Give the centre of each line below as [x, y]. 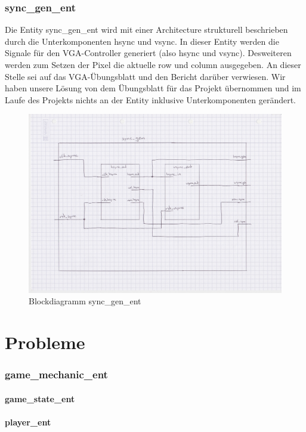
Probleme [45, 342]
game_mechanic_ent [56, 374]
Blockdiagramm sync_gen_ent [85, 301]
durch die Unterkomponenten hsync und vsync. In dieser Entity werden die [142, 41]
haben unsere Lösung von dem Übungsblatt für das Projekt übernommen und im [153, 88]
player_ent [28, 422]
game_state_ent [40, 398]
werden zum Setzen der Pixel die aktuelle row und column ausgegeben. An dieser [153, 64]
